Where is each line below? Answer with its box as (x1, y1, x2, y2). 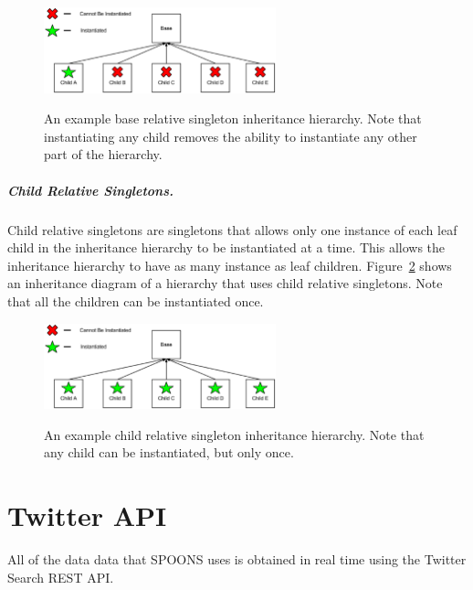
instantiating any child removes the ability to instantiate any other (44, 126, 417, 145)
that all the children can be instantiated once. (7, 291, 264, 310)
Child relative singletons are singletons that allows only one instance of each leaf (7, 220, 457, 239)
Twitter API (7, 497, 167, 534)
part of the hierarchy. (44, 145, 163, 164)
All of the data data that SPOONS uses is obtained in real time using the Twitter (7, 550, 467, 569)
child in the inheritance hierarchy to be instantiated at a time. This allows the (7, 238, 446, 257)
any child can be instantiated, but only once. (44, 443, 294, 462)
